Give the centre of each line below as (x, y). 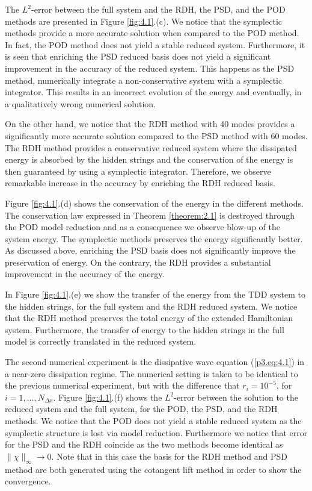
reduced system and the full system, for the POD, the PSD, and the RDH (141, 409)
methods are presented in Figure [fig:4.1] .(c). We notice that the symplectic (143, 21)
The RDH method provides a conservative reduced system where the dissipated (151, 147)
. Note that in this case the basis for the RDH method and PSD (169, 456)
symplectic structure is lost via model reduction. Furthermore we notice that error (156, 432)
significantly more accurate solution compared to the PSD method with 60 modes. (156, 135)
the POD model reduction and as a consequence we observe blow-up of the (142, 227)
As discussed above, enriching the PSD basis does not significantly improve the (150, 250)
